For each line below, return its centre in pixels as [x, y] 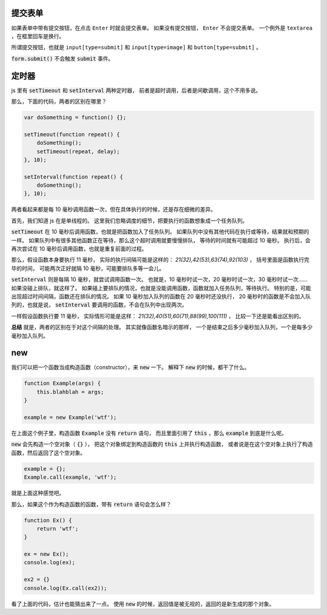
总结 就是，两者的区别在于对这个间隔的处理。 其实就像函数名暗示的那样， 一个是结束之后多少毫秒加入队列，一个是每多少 [162, 327]
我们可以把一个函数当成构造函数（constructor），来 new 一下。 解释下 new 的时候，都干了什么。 [130, 367]
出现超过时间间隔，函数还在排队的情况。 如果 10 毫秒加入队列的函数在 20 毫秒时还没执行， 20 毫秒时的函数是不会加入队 [161, 296]
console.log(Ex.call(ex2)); [65, 588]
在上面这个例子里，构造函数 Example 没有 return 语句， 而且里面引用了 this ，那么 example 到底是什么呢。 [149, 433]
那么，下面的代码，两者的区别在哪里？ [59, 101]
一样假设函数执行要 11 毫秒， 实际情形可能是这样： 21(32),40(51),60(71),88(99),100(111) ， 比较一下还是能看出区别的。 [158, 316]
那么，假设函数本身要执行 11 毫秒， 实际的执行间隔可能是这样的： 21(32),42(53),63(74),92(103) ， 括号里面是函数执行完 [160, 260]
